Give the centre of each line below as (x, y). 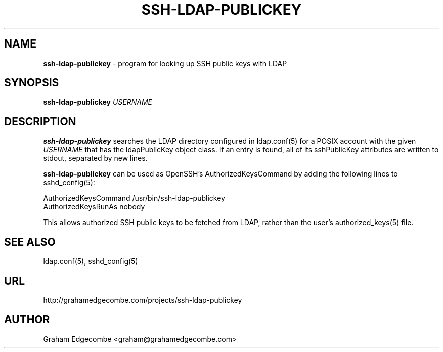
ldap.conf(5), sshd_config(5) (91, 261)
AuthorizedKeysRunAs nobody (94, 207)
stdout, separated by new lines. (95, 158)
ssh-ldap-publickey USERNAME (98, 102)
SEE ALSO (30, 242)
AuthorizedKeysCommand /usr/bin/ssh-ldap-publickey (134, 198)
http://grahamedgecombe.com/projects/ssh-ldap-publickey (143, 300)
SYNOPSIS (32, 83)
